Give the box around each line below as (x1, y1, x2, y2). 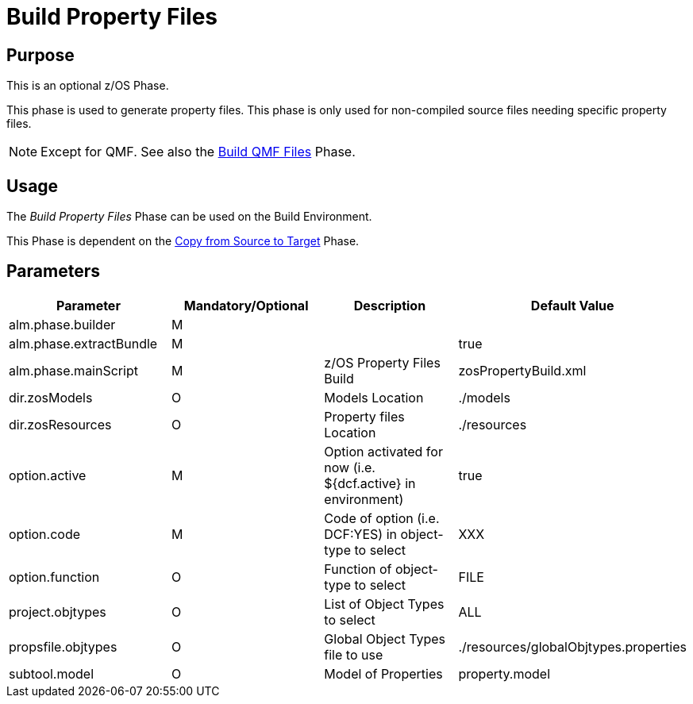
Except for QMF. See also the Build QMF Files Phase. (40, 144, 356, 160)
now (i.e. (324, 459, 375, 475)
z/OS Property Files (324, 354, 441, 371)
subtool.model (9, 665, 94, 682)
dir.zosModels (9, 389, 93, 406)
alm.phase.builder (9, 316, 116, 333)
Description (353, 297, 426, 314)
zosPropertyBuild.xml (458, 362, 587, 379)
